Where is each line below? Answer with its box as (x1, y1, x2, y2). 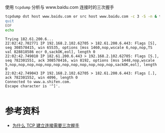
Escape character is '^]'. (5, 84, 60, 89)
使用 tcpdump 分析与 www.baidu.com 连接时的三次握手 (5, 4, 114, 10)
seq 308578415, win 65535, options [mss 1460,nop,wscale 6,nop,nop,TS (5, 45, 153, 50)
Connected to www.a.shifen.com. (5, 79, 71, 84)
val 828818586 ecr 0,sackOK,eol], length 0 (5, 49, 96, 54)
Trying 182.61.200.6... (5, 36, 54, 42)
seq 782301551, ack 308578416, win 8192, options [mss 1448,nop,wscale (5, 58, 155, 63)
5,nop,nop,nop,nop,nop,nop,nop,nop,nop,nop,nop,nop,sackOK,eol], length (5, 62, 157, 67)
